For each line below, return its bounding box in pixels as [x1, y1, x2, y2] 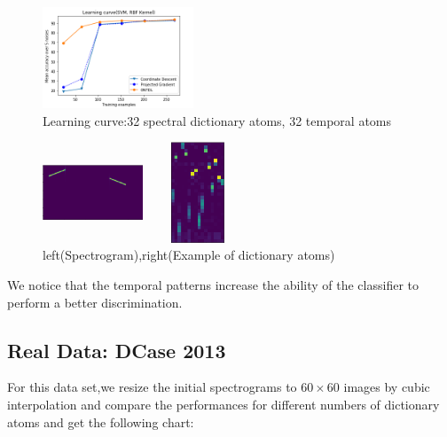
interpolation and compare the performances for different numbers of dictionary [7, 394, 440, 413]
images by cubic [343, 378, 430, 396]
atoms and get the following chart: [7, 412, 194, 431]
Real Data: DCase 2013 [7, 336, 226, 363]
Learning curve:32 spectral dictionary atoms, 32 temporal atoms [43, 111, 392, 129]
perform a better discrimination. [7, 293, 183, 311]
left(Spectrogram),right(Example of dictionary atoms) [43, 246, 335, 264]
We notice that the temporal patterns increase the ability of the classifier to [7, 275, 420, 293]
